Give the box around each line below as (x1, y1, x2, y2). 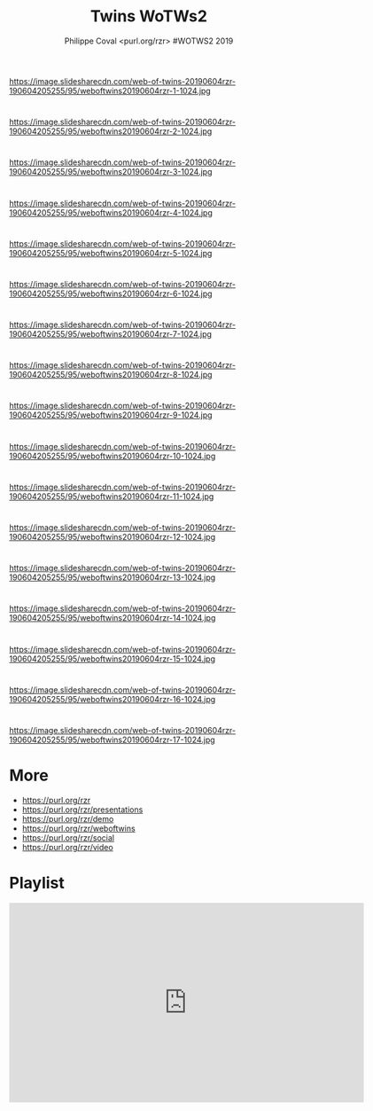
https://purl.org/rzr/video (21, 841, 113, 852)
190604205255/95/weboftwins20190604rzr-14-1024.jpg (9, 613, 216, 623)
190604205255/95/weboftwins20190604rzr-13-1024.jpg (9, 572, 216, 583)
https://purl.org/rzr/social (21, 832, 115, 843)
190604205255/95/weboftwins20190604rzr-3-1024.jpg (9, 167, 213, 177)
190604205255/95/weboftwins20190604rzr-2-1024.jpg (9, 126, 213, 137)
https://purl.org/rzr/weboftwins (21, 823, 136, 833)
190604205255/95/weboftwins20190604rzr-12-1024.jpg (9, 532, 215, 542)
